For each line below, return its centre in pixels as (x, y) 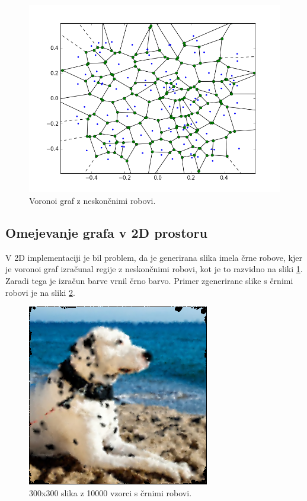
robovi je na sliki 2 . (40, 292)
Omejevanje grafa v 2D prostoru (106, 232)
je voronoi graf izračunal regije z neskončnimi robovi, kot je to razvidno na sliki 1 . (154, 269)
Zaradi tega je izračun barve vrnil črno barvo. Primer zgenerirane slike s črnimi (149, 280)
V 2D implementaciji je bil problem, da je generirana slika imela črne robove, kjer (154, 257)
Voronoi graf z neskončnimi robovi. (92, 200)
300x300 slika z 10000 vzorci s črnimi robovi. (111, 492)
